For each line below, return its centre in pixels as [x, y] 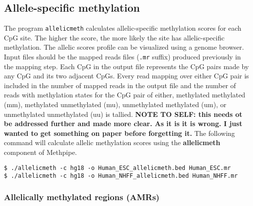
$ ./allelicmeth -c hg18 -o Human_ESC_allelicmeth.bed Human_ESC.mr [117, 168]
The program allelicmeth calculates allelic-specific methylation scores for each [123, 28]
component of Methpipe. [40, 152]
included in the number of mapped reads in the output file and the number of [120, 85]
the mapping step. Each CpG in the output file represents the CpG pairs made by [126, 66]
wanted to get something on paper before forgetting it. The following [119, 133]
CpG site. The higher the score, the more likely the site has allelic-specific [114, 37]
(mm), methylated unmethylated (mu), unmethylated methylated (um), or [115, 104]
